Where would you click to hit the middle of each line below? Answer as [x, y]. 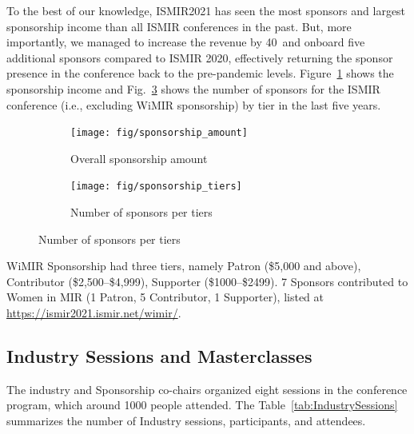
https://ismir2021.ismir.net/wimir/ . [94, 313]
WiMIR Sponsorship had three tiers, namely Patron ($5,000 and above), [184, 266]
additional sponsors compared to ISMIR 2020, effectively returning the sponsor [200, 57]
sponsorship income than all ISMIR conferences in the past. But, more [179, 26]
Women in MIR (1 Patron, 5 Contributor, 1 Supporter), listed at [165, 297]
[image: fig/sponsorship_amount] [159, 133]
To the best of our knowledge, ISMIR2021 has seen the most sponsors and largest [206, 10]
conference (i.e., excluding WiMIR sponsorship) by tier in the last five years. [194, 104]
